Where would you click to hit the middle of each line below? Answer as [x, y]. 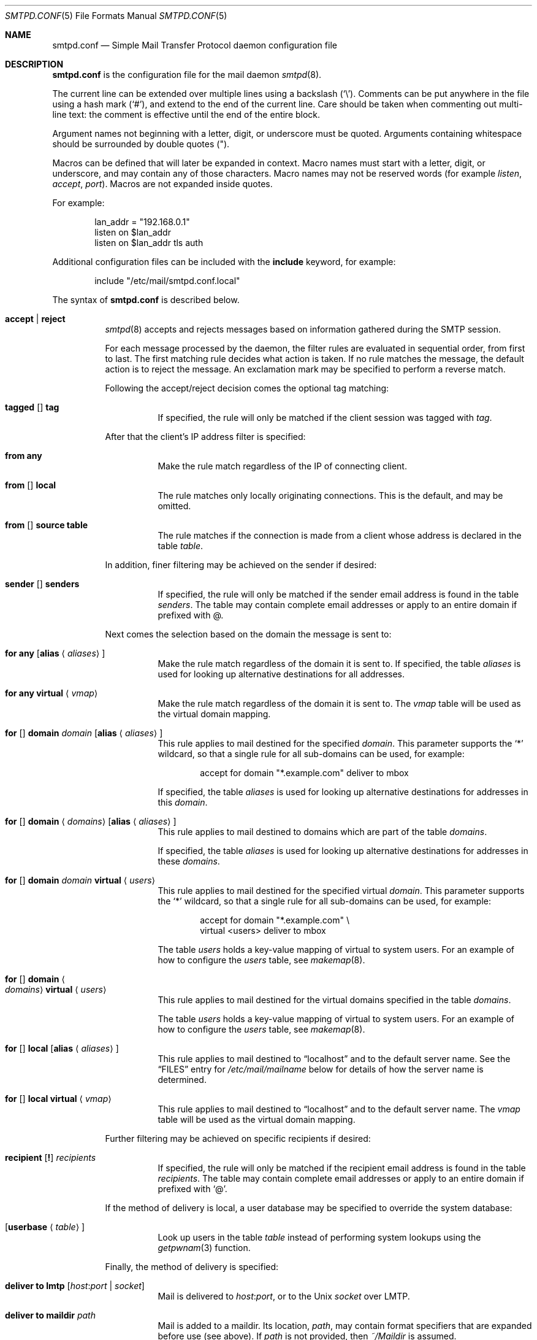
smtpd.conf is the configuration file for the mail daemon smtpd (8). [187, 75]
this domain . [183, 802]
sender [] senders [42, 584]
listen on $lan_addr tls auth [149, 243]
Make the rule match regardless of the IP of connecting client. [282, 466]
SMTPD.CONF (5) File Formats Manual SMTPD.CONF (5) [116, 16]
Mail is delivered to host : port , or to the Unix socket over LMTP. [284, 1296]
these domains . [189, 861]
